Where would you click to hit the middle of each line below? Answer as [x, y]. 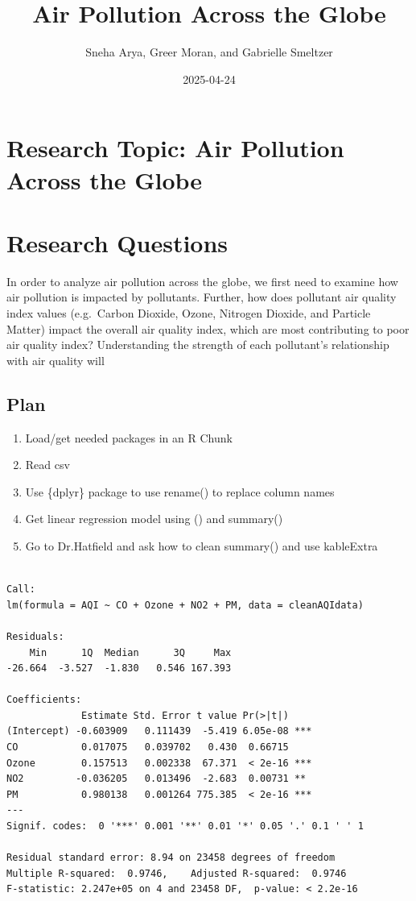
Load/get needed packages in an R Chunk [129, 437]
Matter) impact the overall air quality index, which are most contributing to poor [208, 328]
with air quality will [56, 360]
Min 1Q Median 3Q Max [130, 652]
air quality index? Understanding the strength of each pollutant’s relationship [198, 345]
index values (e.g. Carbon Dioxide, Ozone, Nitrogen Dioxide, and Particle [189, 313]
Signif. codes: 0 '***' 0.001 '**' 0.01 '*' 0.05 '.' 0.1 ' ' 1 [185, 826]
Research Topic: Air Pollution [175, 148]
